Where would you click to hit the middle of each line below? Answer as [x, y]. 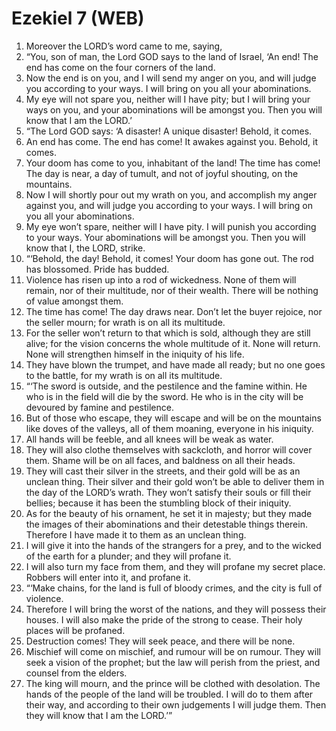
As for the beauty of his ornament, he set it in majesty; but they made [169, 513]
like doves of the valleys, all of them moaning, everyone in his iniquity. [169, 428]
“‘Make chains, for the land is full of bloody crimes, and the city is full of [174, 588]
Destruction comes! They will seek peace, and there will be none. [160, 641]
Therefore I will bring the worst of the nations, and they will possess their [176, 609]
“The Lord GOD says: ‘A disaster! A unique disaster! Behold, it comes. [169, 131]
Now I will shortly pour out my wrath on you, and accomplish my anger [171, 194]
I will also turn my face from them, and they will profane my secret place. [175, 566]
